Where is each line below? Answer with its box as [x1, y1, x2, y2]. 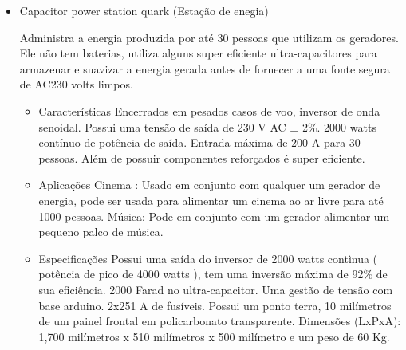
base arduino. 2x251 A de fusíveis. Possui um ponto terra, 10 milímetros [38, 297, 392, 313]
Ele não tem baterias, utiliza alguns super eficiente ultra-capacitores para [19, 45, 377, 61]
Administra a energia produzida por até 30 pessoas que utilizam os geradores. [19, 29, 399, 45]
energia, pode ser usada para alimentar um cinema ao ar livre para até [38, 191, 384, 208]
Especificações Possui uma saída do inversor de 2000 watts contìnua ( [38, 250, 378, 266]
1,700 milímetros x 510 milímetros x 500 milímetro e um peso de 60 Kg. [38, 328, 390, 344]
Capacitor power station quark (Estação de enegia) [19, 2, 269, 18]
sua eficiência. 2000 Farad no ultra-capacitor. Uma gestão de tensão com [38, 281, 393, 297]
